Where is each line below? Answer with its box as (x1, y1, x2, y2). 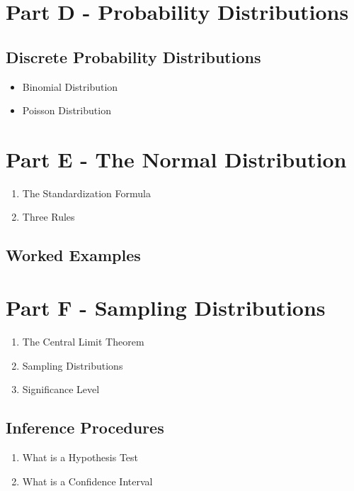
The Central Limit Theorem (22, 333, 144, 348)
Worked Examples (6, 244, 141, 266)
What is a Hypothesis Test (22, 449, 139, 464)
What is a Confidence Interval (22, 473, 153, 488)
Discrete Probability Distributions (6, 45, 261, 67)
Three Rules (22, 209, 75, 224)
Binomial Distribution (22, 79, 118, 94)
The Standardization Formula (22, 185, 151, 200)
